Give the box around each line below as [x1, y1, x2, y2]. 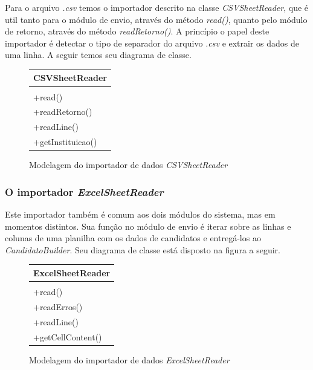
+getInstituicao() [33, 135, 97, 148]
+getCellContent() [33, 330, 102, 343]
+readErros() [33, 300, 83, 313]
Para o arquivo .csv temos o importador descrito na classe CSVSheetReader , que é [5, 1, 309, 13]
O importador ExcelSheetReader [5, 184, 164, 199]
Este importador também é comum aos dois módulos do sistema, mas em [5, 208, 276, 220]
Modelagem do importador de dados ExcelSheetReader [29, 353, 230, 366]
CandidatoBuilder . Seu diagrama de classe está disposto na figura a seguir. [5, 243, 280, 256]
